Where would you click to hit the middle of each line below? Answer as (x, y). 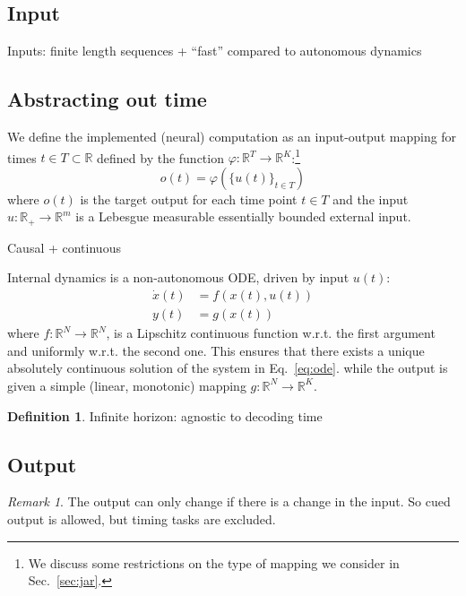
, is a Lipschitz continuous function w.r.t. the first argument (271, 333)
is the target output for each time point (189, 199)
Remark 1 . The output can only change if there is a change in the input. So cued (229, 501)
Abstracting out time (107, 99)
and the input (371, 199)
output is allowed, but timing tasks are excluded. (142, 518)
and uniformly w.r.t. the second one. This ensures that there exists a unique (216, 350)
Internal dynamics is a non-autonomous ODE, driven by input (178, 277)
